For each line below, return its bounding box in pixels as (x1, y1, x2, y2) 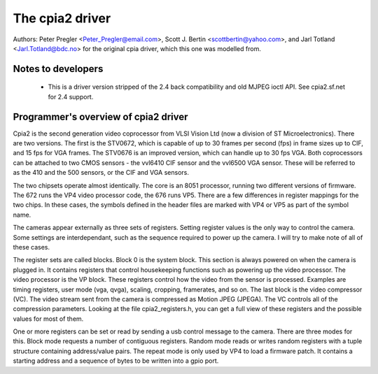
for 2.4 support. (48, 92, 94, 101)
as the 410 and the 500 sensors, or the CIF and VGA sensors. (13, 168, 189, 177)
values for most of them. (13, 315, 84, 323)
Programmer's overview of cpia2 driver (13, 110, 188, 122)
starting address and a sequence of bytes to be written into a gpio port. (13, 357, 219, 365)
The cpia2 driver (13, 10, 111, 26)
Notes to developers (13, 63, 104, 75)
